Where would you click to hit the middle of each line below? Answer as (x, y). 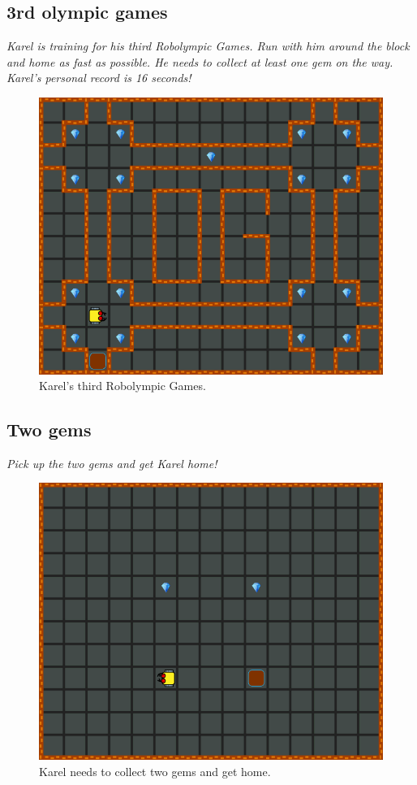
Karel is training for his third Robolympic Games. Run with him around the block (208, 46)
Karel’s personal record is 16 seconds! (99, 78)
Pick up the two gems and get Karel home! (112, 463)
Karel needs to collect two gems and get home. (155, 771)
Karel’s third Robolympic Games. (123, 386)
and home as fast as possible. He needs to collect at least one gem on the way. (200, 61)
